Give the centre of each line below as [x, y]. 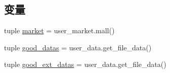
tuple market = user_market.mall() [59, 30]
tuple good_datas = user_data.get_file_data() [78, 47]
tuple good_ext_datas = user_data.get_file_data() [85, 64]
